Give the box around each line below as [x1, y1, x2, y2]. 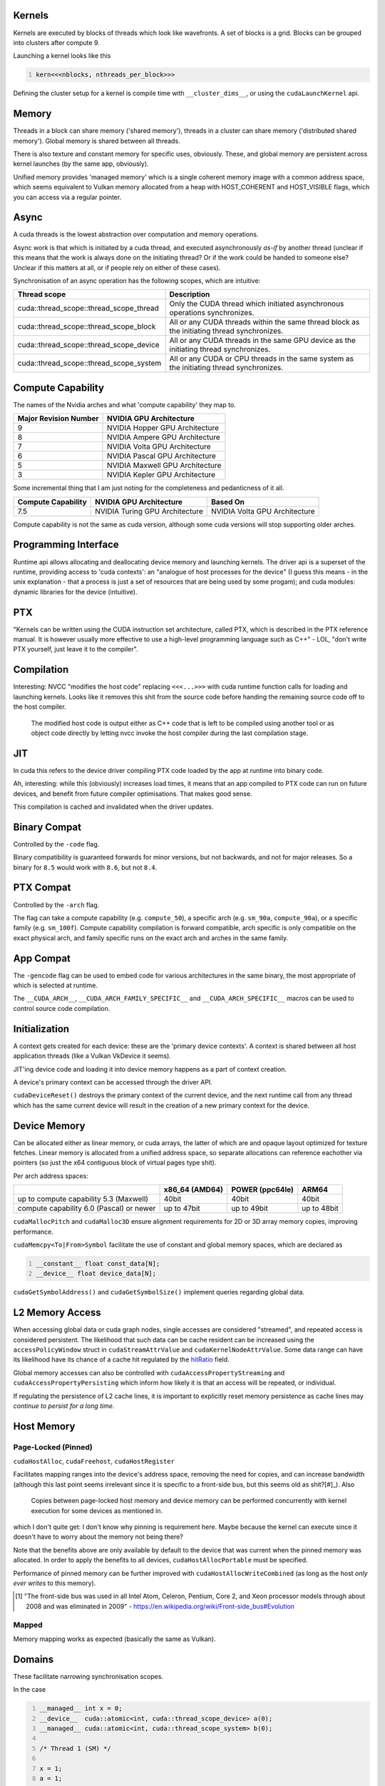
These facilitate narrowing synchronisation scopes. [13, 1672, 164, 1680]
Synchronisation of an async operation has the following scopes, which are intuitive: [13, 276, 261, 285]
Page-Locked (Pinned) [13, 1442, 93, 1452]
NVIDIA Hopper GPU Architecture [107, 423, 219, 433]
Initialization [13, 1022, 70, 1035]
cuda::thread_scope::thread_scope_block [17, 321, 156, 331]
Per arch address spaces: [13, 1172, 88, 1180]
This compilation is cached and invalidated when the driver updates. [13, 802, 214, 811]
